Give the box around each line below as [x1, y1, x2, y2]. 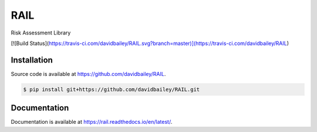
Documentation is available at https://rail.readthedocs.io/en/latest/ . [11, 119, 173, 126]
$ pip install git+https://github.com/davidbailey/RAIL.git [23, 86, 200, 93]
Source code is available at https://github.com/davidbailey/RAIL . [11, 70, 166, 77]
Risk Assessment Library [11, 29, 71, 36]
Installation [11, 55, 53, 65]
